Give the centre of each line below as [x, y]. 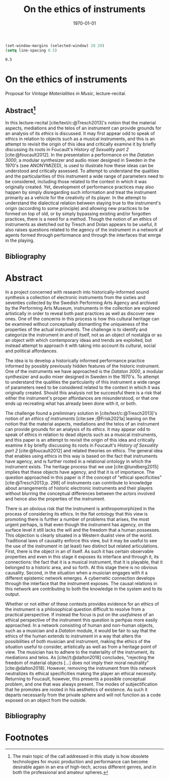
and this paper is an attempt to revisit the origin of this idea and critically [80, 440]
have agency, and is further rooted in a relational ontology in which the [78, 461]
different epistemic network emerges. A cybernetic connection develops [80, 578]
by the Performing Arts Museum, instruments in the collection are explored [82, 308]
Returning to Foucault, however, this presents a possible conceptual [75, 679]
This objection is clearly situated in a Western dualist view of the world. [79, 535]
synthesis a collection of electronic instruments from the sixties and [75, 297]
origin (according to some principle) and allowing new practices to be [77, 208]
